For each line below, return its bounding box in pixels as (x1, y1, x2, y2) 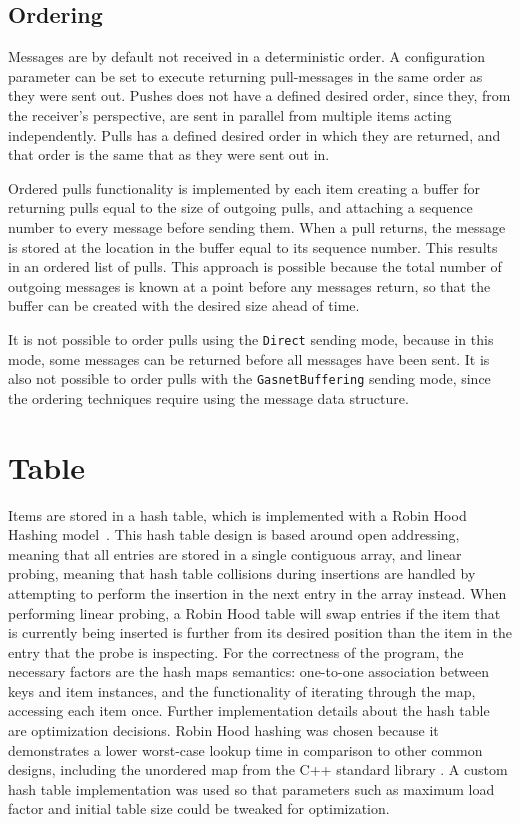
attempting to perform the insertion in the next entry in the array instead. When (8, 582, 507, 603)
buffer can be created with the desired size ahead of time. (8, 295, 360, 316)
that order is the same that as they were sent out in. (8, 144, 330, 165)
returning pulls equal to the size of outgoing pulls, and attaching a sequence (8, 197, 473, 218)
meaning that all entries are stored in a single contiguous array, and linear (8, 543, 462, 564)
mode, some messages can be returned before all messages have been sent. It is (8, 348, 490, 369)
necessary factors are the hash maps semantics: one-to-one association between (8, 661, 489, 682)
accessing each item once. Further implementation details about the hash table (8, 700, 490, 721)
